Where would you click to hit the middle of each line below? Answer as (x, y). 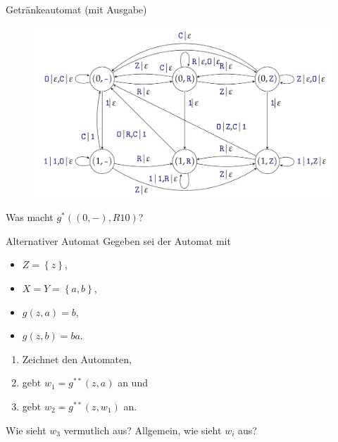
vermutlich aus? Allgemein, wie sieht (143, 430)
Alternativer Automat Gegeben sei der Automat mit (118, 240)
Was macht (30, 217)
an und (133, 383)
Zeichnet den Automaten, (77, 359)
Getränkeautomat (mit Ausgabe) (76, 9)
